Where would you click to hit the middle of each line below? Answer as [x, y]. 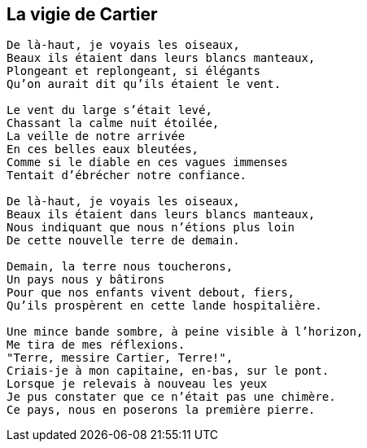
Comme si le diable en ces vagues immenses [147, 163]
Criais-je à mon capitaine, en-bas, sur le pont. [168, 371]
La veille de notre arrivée [96, 136]
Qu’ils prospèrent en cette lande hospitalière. [164, 306]
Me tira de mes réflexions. [96, 345]
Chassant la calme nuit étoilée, [113, 123]
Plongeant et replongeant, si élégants [133, 71]
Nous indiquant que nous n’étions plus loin [151, 228]
